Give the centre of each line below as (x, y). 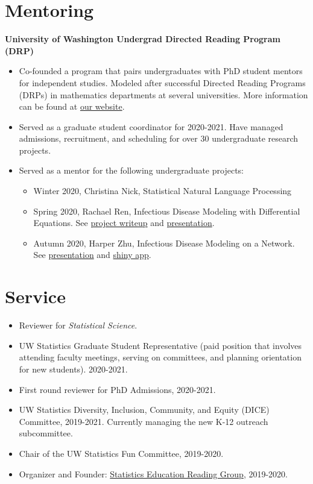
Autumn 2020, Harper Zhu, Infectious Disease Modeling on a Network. (164, 243)
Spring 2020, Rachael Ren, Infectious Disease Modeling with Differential (167, 211)
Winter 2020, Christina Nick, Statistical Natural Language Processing (163, 191)
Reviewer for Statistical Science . (78, 325)
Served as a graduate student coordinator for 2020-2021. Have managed (151, 126)
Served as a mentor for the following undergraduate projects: (131, 170)
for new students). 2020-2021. (73, 369)
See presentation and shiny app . (92, 255)
